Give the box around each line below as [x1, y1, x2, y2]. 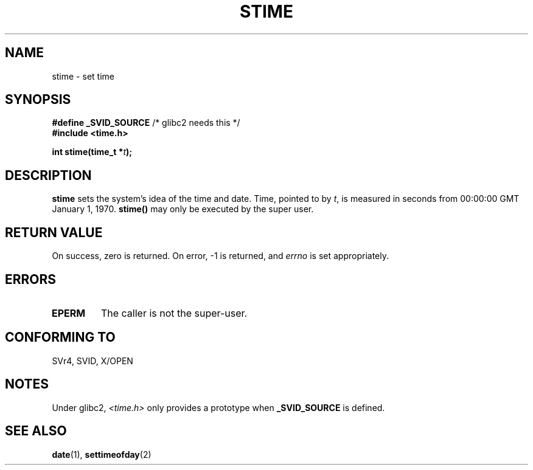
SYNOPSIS [5, 92, 71, 108]
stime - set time [52, 71, 114, 81]
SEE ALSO [5, 423, 67, 439]
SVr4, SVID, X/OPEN [52, 355, 133, 366]
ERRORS [5, 271, 57, 287]
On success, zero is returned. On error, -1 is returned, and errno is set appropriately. [52, 251, 389, 261]
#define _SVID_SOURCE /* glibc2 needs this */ [52, 117, 240, 128]
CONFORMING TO [5, 330, 116, 345]
